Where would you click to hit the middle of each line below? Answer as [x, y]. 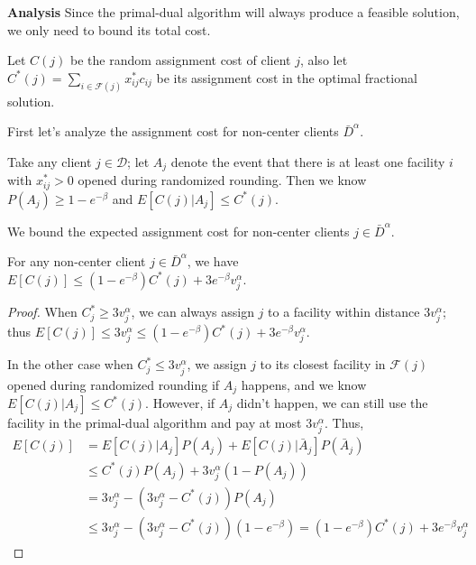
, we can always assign [192, 312]
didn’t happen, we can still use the [332, 403]
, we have [213, 261]
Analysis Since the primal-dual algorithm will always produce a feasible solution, [233, 12]
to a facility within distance [344, 312]
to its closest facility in [323, 364]
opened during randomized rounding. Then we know [222, 180]
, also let [324, 60]
